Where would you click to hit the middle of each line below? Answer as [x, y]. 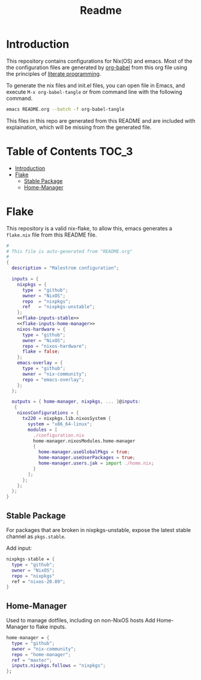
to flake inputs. [48, 627]
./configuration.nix [58, 435]
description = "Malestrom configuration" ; [65, 268]
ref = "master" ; [32, 660]
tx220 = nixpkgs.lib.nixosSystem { [67, 419]
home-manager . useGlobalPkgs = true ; [84, 452]
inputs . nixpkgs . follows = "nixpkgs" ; [59, 666]
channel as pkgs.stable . [36, 536]
